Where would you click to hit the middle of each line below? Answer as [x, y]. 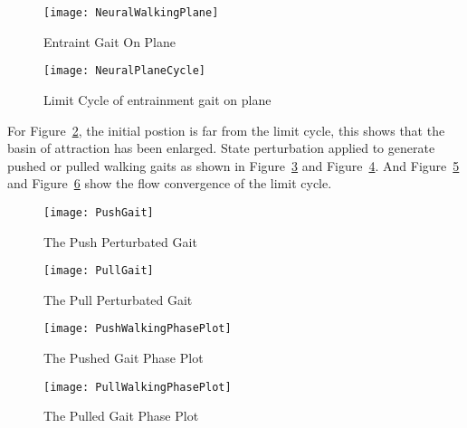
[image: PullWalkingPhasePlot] [138, 387]
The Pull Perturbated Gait [118, 299]
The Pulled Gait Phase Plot [121, 416]
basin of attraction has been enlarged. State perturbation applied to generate [221, 148]
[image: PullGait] [99, 271]
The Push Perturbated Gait [120, 241]
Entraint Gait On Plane [110, 41]
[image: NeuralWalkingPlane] [131, 13]
